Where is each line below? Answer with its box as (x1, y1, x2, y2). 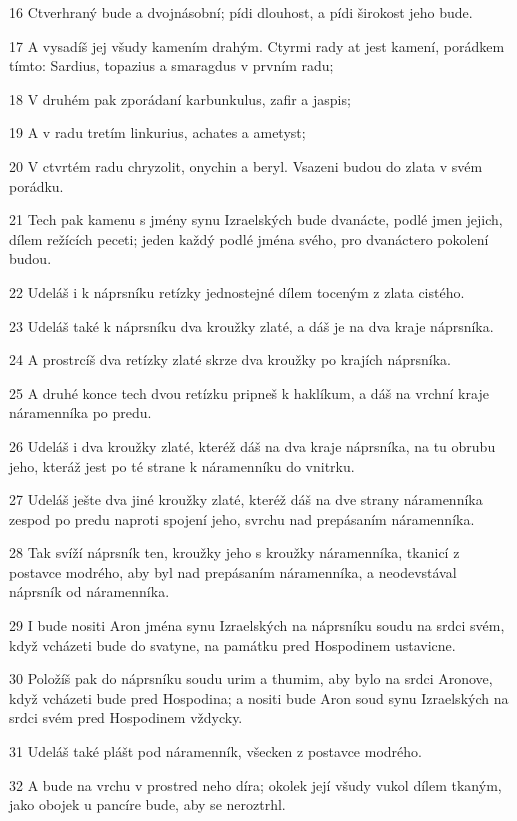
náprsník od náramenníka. (9, 581, 170, 602)
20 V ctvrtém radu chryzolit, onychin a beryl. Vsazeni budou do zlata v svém (9, 155, 483, 176)
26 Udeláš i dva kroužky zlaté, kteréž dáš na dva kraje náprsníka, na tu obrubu (9, 435, 496, 456)
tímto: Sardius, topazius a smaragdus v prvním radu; (9, 55, 334, 76)
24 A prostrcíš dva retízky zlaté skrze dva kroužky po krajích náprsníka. (9, 349, 451, 370)
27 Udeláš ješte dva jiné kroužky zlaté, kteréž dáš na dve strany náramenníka (9, 489, 483, 510)
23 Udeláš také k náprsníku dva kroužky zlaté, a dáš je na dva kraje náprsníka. (9, 315, 494, 336)
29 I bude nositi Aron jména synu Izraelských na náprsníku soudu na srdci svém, (9, 615, 505, 636)
